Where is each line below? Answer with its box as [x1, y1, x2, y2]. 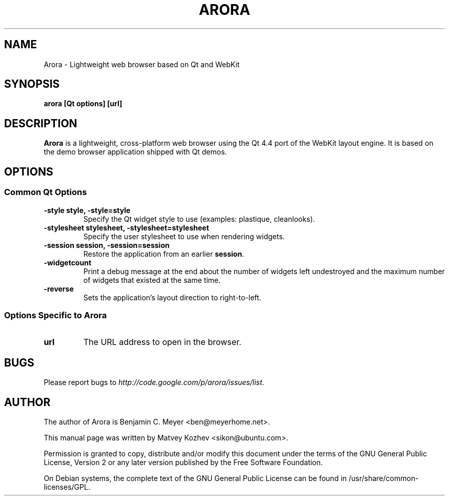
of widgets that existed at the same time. [83, 275, 221, 284]
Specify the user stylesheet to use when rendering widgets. [83, 232, 285, 241]
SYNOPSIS [4, 78, 60, 91]
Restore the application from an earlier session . [83, 249, 244, 258]
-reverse [44, 284, 74, 293]
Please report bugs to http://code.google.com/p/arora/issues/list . [44, 378, 264, 387]
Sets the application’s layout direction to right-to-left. [83, 293, 261, 302]
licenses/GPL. [44, 482, 90, 491]
